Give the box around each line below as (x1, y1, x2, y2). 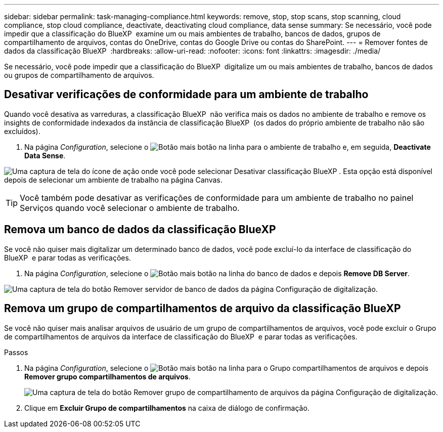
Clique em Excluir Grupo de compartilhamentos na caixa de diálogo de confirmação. (24, 403, 309, 412)
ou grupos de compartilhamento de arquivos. (4, 71, 154, 79)
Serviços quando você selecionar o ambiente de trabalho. (20, 202, 240, 213)
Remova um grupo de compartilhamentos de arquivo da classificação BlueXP (4, 302, 401, 315)
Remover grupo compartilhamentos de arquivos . (24, 372, 191, 381)
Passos (4, 348, 28, 357)
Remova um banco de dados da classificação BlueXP (4, 223, 276, 236)
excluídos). (4, 126, 40, 136)
